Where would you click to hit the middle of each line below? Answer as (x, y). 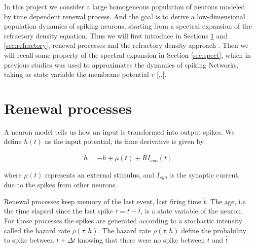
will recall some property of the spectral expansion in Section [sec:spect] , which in (128, 54)
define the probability (214, 230)
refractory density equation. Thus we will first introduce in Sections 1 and (116, 35)
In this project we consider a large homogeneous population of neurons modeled (125, 6)
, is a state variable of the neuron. (192, 211)
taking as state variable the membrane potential (76, 74)
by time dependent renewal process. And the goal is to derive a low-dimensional (125, 16)
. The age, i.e (226, 201)
